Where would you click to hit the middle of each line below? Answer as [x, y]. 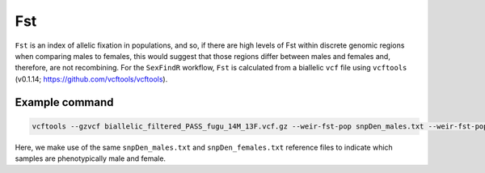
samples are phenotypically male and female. [90, 158]
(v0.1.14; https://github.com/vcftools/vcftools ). [91, 79]
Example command [64, 102]
